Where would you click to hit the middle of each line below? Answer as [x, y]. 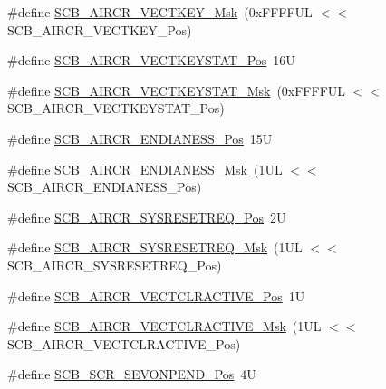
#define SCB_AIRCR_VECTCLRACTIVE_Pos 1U [156, 295]
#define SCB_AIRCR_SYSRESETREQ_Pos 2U [147, 217]
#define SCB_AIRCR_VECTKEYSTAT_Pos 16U [151, 60]
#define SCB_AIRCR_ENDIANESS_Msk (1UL [145, 169]
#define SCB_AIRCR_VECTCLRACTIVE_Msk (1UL [164, 326]
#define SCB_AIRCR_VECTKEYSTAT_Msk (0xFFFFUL [177, 90]
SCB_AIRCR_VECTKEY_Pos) [100, 29]
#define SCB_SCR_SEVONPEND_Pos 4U [132, 374]
